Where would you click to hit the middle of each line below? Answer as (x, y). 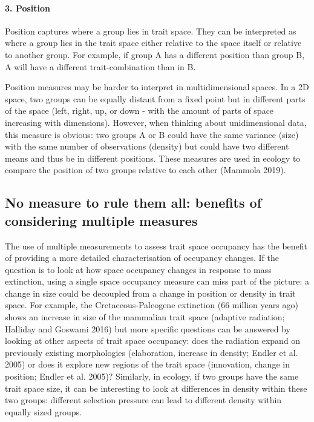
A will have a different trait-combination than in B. (100, 66)
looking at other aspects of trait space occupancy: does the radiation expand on (153, 341)
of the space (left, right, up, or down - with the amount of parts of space (139, 110)
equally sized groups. (43, 411)
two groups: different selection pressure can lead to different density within (143, 400)
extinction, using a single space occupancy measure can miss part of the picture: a (157, 281)
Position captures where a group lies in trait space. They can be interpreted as (151, 31)
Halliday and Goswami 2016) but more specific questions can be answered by (148, 328)
